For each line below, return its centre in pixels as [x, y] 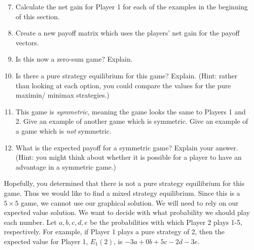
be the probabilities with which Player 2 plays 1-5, [166, 222]
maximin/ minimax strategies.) [62, 95]
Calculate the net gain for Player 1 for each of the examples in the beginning [132, 6]
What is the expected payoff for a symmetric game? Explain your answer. [127, 147]
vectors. [27, 42]
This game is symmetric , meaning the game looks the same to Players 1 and [131, 111]
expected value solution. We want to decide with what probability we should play [127, 212]
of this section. [38, 16]
